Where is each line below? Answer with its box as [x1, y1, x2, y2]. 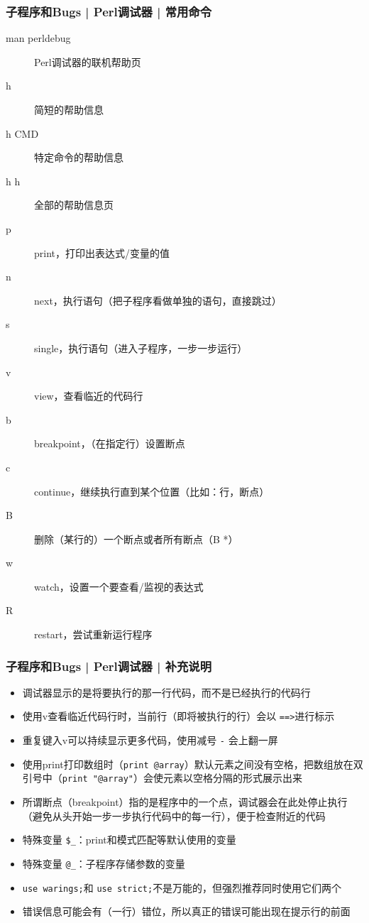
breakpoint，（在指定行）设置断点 [34, 436, 185, 451]
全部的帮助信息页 [34, 197, 114, 212]
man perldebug [6, 31, 71, 45]
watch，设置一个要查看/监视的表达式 [34, 579, 204, 594]
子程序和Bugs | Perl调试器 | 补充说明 [6, 657, 212, 674]
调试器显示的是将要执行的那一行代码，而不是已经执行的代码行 [22, 684, 311, 699]
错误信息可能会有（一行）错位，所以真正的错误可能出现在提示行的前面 [22, 904, 351, 919]
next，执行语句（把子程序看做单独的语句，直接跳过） [34, 293, 282, 307]
